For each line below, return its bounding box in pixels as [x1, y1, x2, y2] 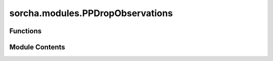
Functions [9, 27, 42, 35]
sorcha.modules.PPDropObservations [9, 8, 173, 19]
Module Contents [9, 43, 65, 51]
